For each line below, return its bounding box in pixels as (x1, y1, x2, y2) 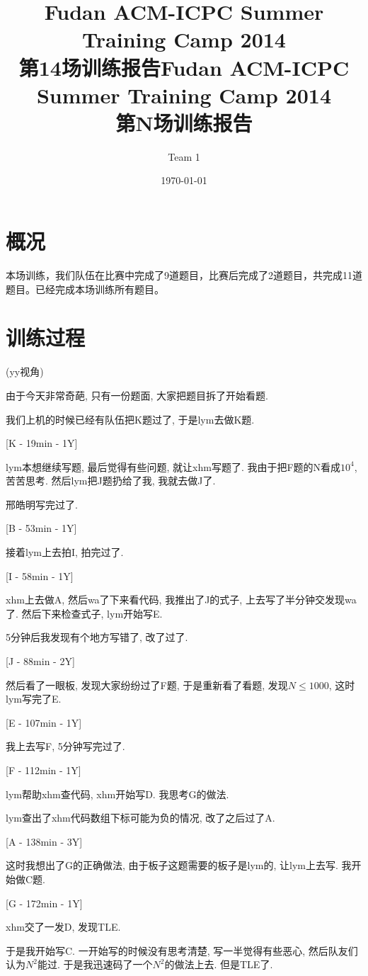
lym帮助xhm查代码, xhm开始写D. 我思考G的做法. (6, 786, 229, 801)
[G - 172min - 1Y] (6, 895, 83, 910)
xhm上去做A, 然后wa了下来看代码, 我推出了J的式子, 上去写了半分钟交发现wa (6, 592, 357, 607)
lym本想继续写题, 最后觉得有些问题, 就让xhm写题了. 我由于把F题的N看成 (6, 459, 341, 474)
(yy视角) (6, 364, 44, 379)
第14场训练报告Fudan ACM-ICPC (18, 52, 350, 81)
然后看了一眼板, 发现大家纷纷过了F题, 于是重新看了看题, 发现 (6, 677, 288, 692)
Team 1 (168, 149, 200, 164)
